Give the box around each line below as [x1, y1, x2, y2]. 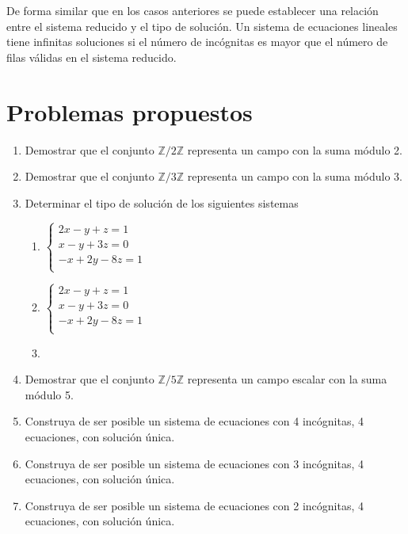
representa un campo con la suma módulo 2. [187, 141, 403, 158]
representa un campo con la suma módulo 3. [187, 168, 403, 185]
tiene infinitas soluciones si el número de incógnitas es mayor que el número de [6, 33, 388, 50]
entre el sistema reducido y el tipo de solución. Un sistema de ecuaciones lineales [6, 17, 398, 34]
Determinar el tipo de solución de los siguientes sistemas [25, 194, 299, 211]
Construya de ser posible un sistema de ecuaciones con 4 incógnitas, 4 [25, 413, 364, 429]
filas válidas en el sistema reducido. [6, 48, 177, 65]
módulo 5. [25, 386, 74, 402]
